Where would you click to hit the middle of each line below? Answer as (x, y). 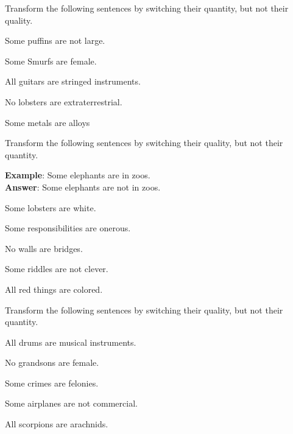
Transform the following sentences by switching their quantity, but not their (147, 8)
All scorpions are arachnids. (57, 424)
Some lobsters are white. (51, 207)
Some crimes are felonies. (52, 383)
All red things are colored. (54, 289)
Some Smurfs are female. (51, 61)
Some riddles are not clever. (57, 269)
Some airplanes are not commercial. (71, 403)
